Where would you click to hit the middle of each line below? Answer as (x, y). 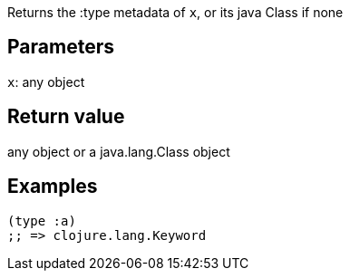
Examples (53, 187)
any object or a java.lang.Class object (119, 151)
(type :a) (42, 220)
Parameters (61, 47)
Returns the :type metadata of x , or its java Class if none (175, 12)
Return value (66, 117)
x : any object (46, 81)
